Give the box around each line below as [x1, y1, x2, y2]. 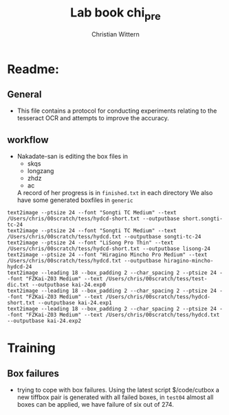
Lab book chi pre [69, 5, 162, 23]
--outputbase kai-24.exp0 [32, 282, 107, 289]
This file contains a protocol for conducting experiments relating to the [17, 106, 217, 115]
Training [7, 340, 56, 356]
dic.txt [7, 282, 30, 289]
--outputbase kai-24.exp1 [37, 300, 112, 306]
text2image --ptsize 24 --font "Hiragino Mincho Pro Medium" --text [7, 251, 208, 258]
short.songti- [182, 215, 223, 223]
